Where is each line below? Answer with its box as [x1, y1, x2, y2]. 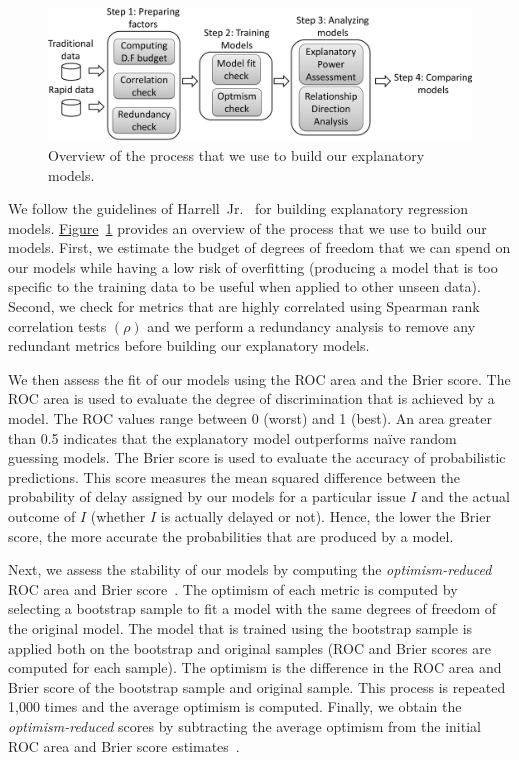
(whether [90, 506, 146, 527]
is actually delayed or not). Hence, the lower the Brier [160, 506, 491, 527]
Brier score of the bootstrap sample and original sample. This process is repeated [8, 676, 506, 697]
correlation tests [8, 315, 107, 336]
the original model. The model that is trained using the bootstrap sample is [8, 617, 473, 638]
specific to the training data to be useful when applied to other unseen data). [8, 276, 481, 297]
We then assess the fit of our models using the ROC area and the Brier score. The [8, 368, 511, 389]
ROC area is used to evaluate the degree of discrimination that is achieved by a [8, 388, 495, 409]
